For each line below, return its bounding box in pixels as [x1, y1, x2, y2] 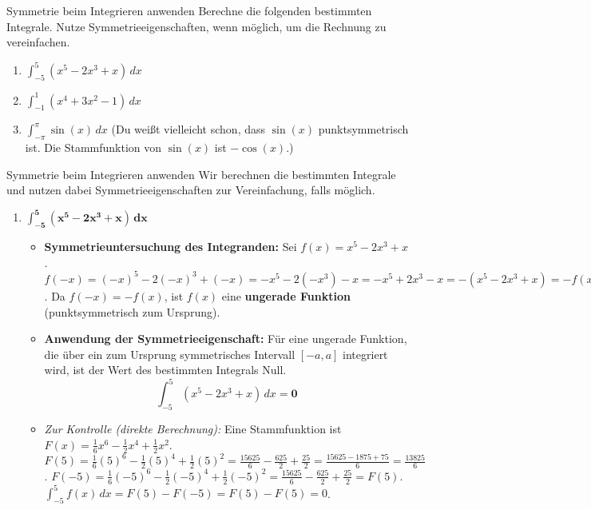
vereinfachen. [6, 34, 70, 50]
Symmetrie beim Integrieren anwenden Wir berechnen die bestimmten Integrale [6, 165, 396, 182]
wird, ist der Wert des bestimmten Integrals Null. [44, 361, 287, 378]
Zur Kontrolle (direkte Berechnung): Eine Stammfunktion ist [44, 420, 342, 437]
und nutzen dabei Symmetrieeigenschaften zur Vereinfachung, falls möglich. [6, 181, 375, 198]
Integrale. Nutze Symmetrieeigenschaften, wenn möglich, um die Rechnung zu [6, 18, 387, 34]
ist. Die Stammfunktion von [25, 139, 162, 156]
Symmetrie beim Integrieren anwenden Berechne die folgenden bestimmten [6, 2, 372, 18]
